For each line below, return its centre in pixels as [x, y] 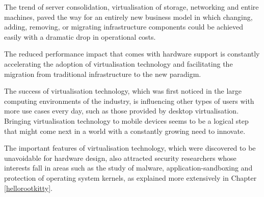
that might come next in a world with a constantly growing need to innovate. [125, 131]
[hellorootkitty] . [28, 188]
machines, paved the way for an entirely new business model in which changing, [128, 17]
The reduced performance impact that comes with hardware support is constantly [132, 54]
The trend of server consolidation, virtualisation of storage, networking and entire [131, 7]
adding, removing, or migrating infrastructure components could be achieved [124, 27]
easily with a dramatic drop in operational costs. [80, 36]
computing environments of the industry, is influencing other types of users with [129, 101]
